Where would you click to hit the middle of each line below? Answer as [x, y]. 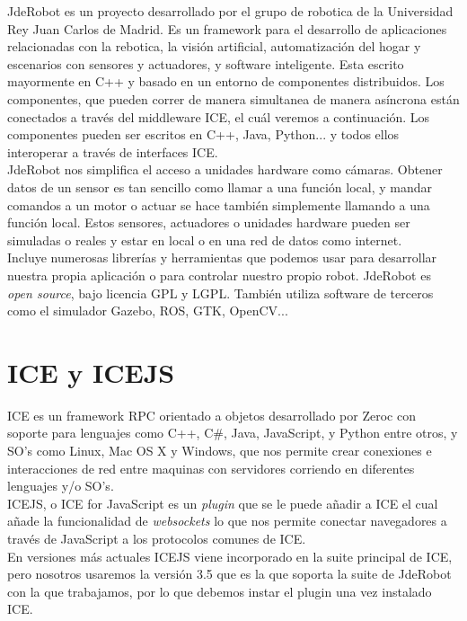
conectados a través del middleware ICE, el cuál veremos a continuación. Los [219, 116]
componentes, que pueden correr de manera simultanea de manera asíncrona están [233, 98]
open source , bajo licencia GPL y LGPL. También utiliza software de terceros [220, 293]
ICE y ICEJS [91, 372]
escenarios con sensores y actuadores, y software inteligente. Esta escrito [206, 63]
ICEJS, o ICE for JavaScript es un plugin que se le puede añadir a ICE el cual [223, 503]
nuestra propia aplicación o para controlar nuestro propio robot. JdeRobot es [219, 275]
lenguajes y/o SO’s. [61, 486]
